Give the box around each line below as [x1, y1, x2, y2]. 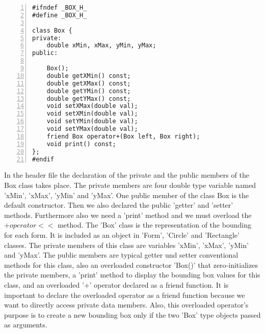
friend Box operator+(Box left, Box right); [46, 132, 200, 140]
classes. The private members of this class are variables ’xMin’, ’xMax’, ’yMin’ [4, 239, 249, 250]
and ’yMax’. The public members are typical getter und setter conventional [4, 249, 238, 260]
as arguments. [4, 319, 47, 330]
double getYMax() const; [46, 95, 131, 102]
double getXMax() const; [46, 79, 131, 87]
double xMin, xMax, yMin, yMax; [46, 42, 156, 49]
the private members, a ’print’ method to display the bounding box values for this [4, 269, 260, 280]
